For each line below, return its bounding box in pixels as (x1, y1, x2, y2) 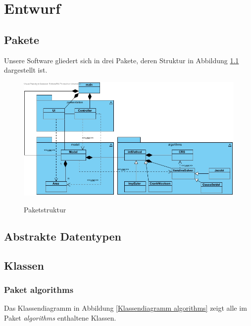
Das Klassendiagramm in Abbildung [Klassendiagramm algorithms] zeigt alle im (4, 303, 247, 313)
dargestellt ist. (4, 65, 48, 75)
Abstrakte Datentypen (4, 228, 122, 244)
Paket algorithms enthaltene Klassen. (4, 312, 116, 323)
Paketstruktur (24, 204, 66, 214)
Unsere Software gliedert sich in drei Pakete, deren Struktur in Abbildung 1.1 (4, 55, 239, 65)
